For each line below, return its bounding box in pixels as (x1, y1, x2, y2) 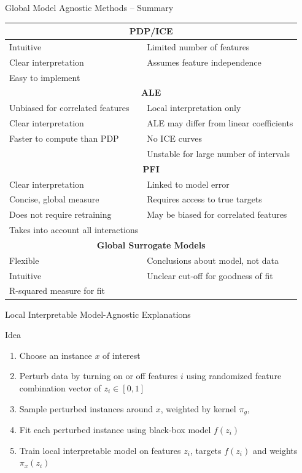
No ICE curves (147, 132, 202, 144)
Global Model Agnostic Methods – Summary (5, 1, 174, 13)
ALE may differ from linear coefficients (147, 117, 293, 129)
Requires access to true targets (147, 193, 262, 206)
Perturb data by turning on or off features (19, 369, 178, 382)
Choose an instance (19, 348, 92, 361)
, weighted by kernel (160, 402, 236, 415)
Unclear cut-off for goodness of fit (147, 269, 273, 282)
